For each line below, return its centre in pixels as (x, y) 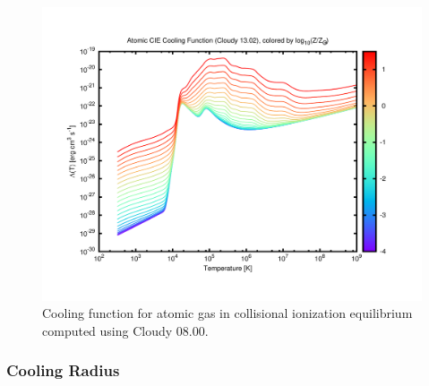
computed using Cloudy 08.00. (125, 330)
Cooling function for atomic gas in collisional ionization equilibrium (227, 313)
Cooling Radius (63, 370)
